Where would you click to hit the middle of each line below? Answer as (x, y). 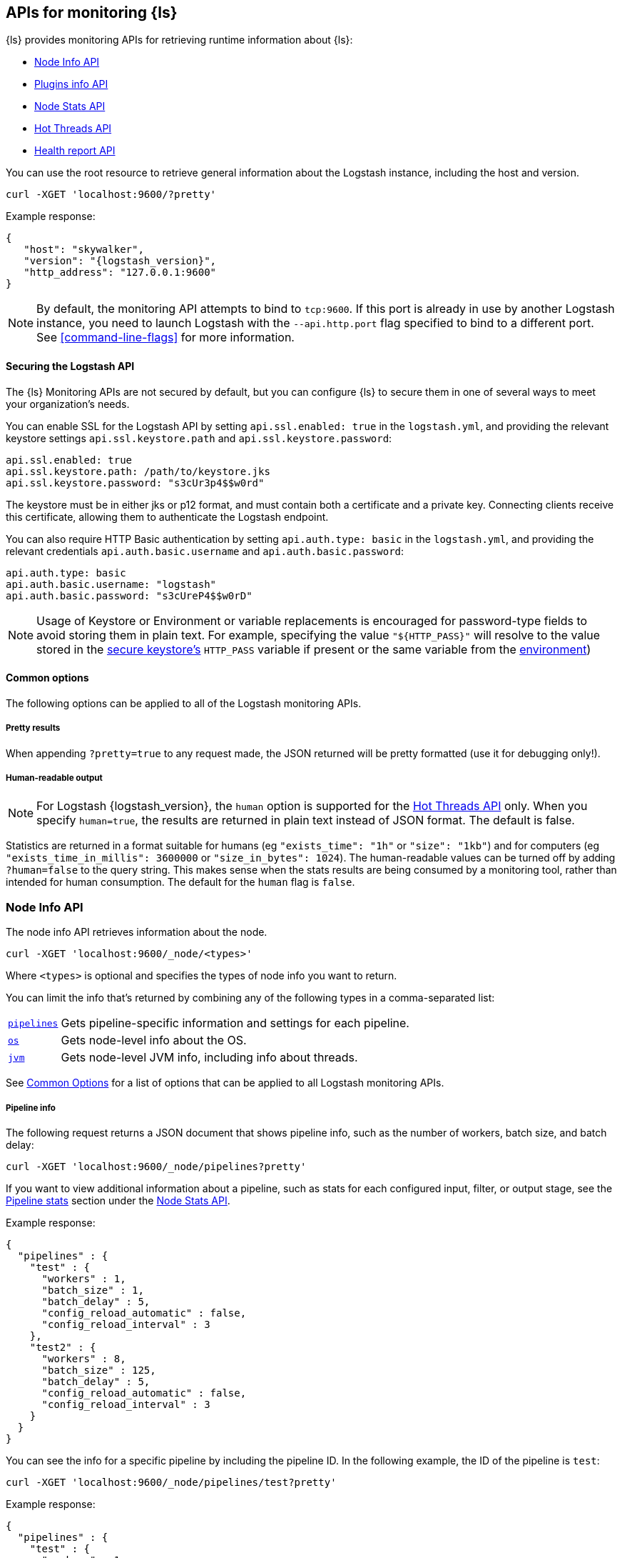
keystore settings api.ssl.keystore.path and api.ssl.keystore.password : (199, 438)
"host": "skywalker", (84, 250)
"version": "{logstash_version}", (120, 261)
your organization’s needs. (68, 404)
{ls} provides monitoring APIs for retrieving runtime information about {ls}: (179, 40)
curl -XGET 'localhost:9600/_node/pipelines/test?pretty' (171, 1482)
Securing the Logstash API (70, 366)
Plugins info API (71, 84)
